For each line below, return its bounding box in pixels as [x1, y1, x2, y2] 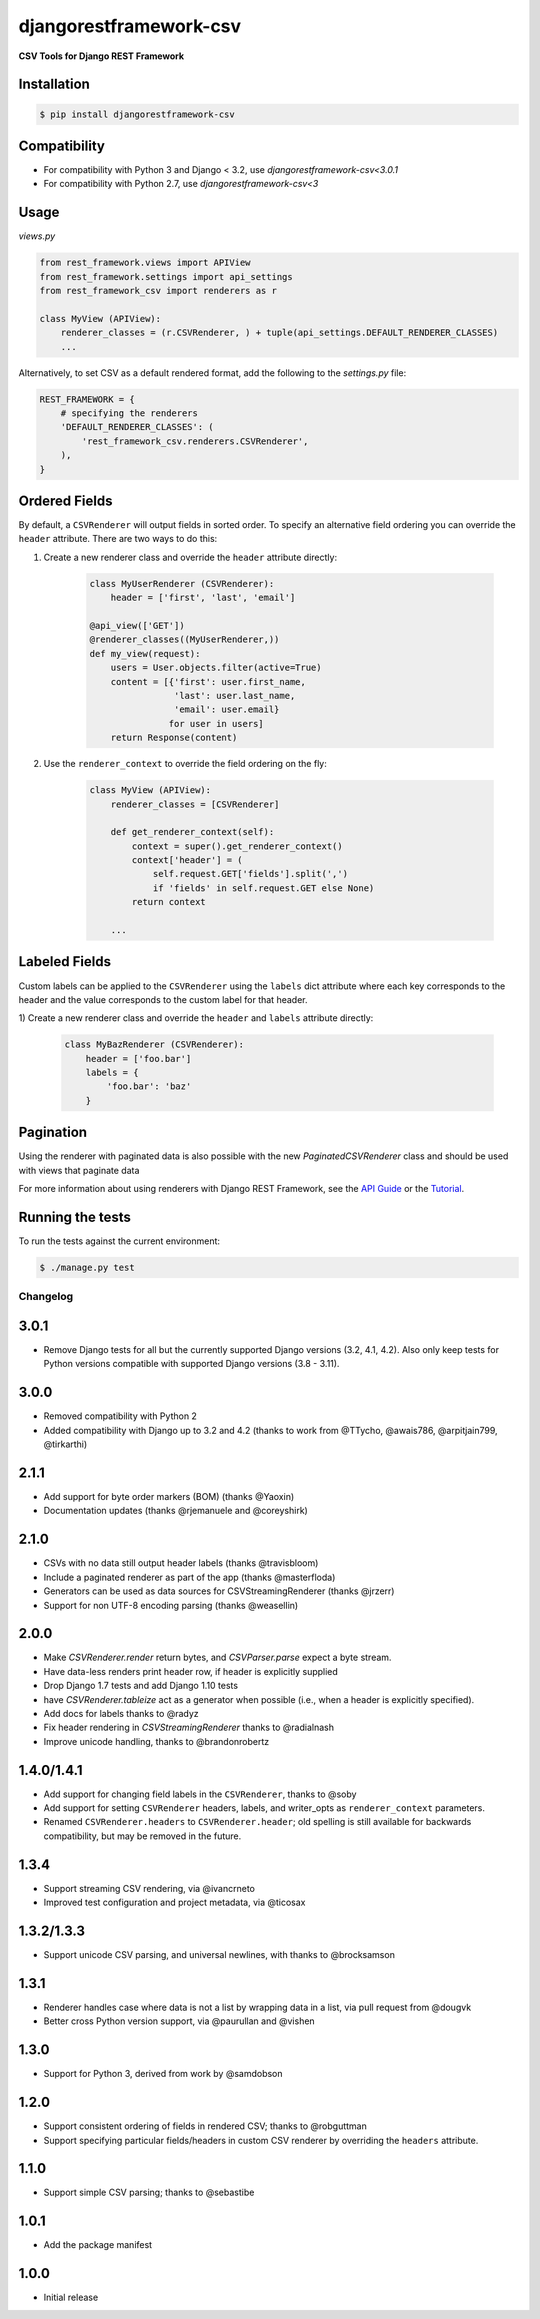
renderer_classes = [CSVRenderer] [110, 798, 280, 810]
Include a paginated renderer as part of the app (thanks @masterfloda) [43, 1571, 336, 1583]
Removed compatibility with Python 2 [43, 1410, 197, 1422]
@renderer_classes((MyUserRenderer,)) [89, 634, 280, 645]
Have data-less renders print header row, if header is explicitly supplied [43, 1665, 339, 1677]
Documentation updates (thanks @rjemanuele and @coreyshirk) [43, 1505, 309, 1517]
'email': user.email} [173, 704, 280, 715]
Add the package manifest [43, 2239, 153, 2251]
